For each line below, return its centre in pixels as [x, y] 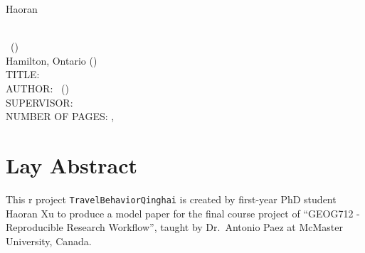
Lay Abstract [72, 165]
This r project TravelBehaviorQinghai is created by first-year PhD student [171, 199]
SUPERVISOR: [39, 102]
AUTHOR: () [37, 88]
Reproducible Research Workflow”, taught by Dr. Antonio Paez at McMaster [175, 227]
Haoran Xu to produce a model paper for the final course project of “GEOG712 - [183, 213]
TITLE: [23, 74]
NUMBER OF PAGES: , [60, 116]
